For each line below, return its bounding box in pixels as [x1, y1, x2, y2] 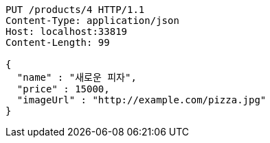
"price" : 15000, [16, 83, 110, 94]
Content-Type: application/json [5, 15, 179, 26]
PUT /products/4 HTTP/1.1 [5, 4, 145, 15]
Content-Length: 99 [5, 37, 110, 48]
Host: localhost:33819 [5, 26, 128, 37]
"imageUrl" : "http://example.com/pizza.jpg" [16, 94, 267, 105]
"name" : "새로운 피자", [16, 72, 137, 83]
